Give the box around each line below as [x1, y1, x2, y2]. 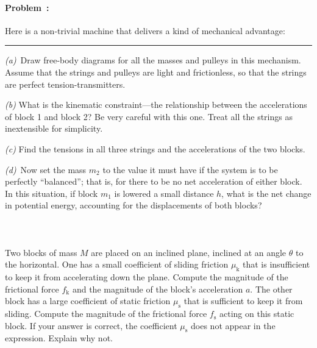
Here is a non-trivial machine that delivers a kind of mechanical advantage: [5, 24, 285, 37]
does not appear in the [191, 319, 276, 332]
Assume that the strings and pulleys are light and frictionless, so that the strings [5, 65, 307, 78]
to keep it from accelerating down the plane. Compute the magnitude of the [5, 271, 288, 283]
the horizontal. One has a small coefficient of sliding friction [5, 258, 229, 271]
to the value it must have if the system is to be [102, 163, 278, 176]
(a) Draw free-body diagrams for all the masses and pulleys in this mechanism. [5, 54, 301, 66]
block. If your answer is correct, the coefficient [5, 319, 177, 332]
